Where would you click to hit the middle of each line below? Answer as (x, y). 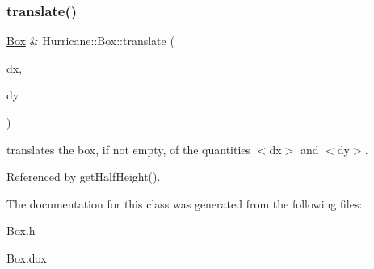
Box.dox (27, 257)
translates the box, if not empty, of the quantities (129, 149)
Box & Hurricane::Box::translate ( (90, 41)
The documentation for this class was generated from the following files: (185, 203)
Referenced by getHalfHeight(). (84, 177)
